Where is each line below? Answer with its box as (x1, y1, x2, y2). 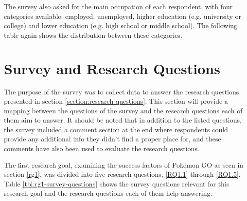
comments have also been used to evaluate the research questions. (4, 143, 199, 154)
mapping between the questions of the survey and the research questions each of (4, 105, 243, 115)
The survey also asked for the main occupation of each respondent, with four (4, 1, 233, 11)
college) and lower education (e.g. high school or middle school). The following (4, 20, 238, 31)
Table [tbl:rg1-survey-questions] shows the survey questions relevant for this (4, 178, 229, 188)
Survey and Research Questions (4, 58, 220, 78)
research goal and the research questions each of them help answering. (4, 188, 212, 198)
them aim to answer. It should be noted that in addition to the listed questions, (4, 115, 242, 125)
